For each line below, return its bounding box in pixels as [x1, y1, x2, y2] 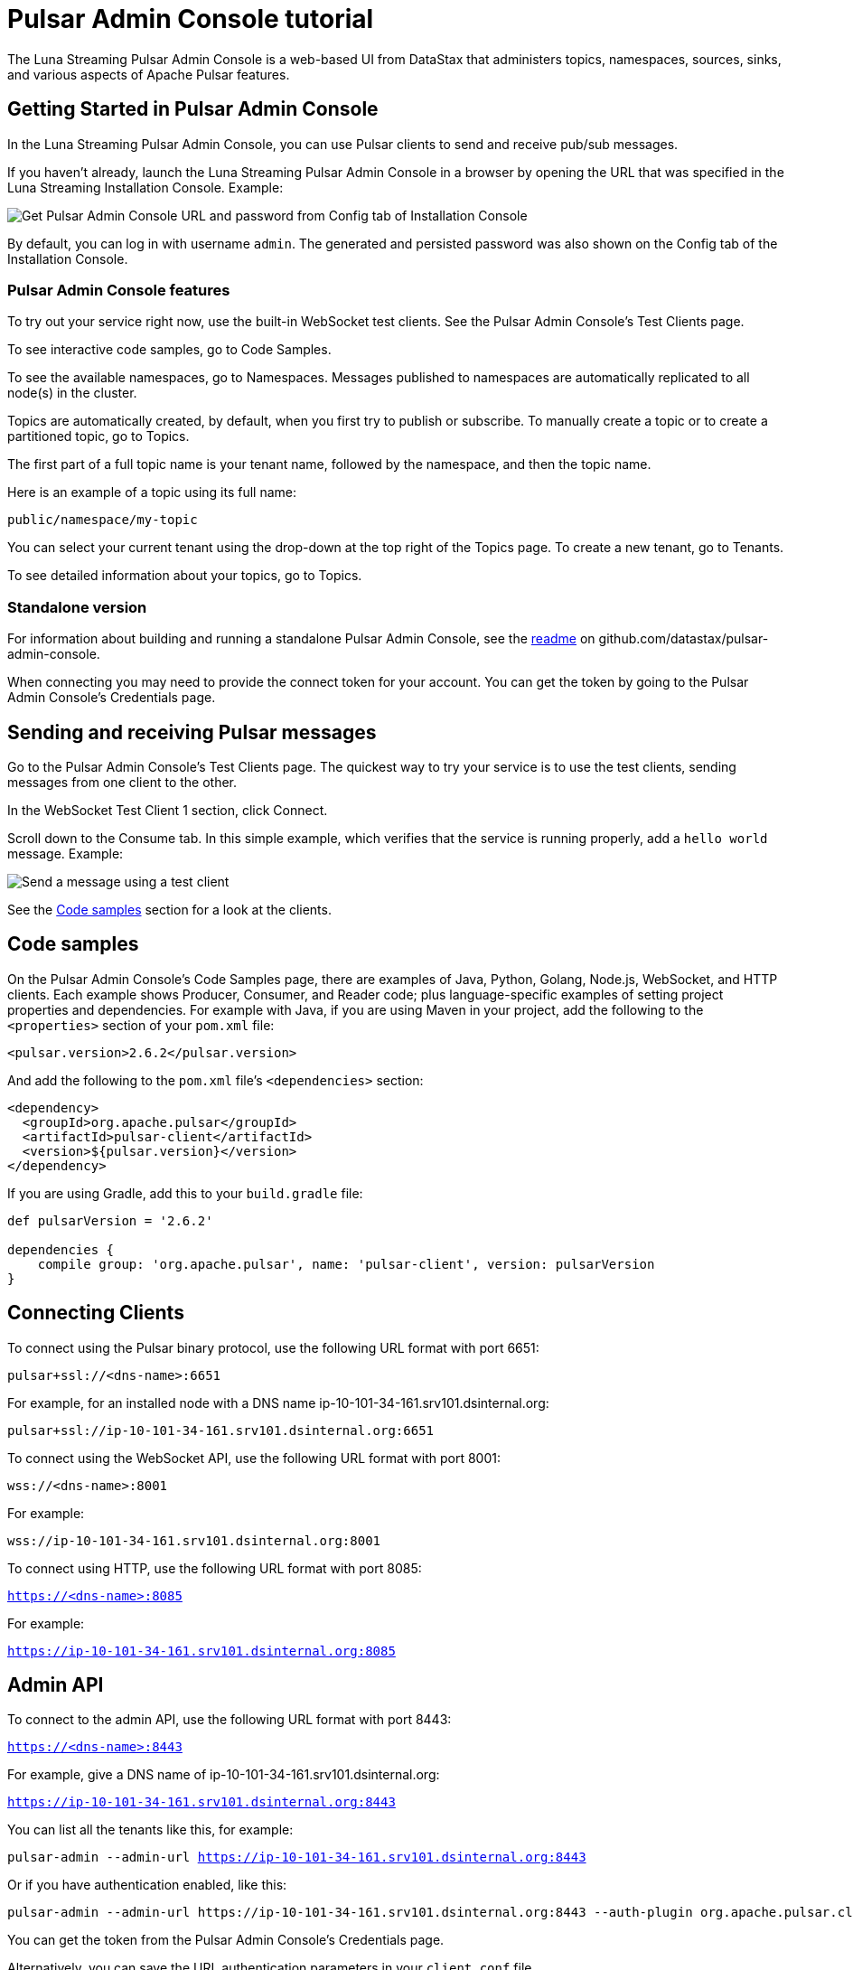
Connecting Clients [7, 1301, 184, 1325]
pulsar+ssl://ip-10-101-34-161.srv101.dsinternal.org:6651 [7, 1422, 435, 1438]
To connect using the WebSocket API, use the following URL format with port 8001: [7, 1449, 501, 1466]
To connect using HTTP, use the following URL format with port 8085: [7, 1560, 422, 1576]
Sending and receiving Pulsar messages [7, 720, 377, 744]
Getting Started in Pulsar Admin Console [7, 98, 379, 121]
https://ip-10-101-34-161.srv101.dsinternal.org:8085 [7, 1643, 396, 1658]
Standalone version [7, 597, 147, 616]
